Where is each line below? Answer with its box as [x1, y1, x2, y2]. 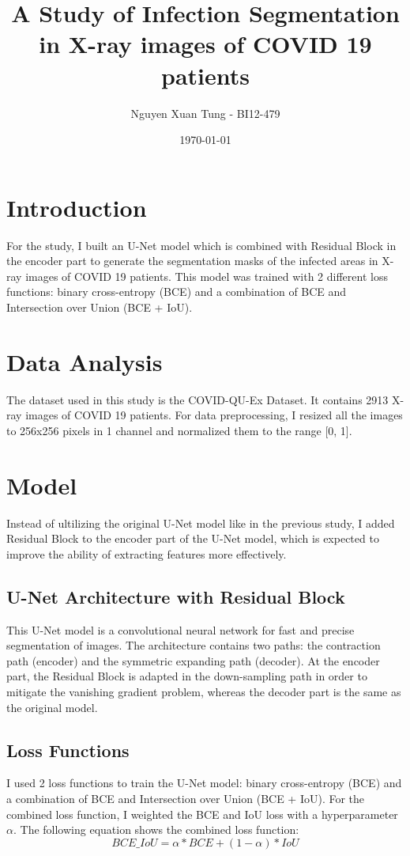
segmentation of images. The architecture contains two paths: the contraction [6, 637, 381, 653]
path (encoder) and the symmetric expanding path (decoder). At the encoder [6, 652, 380, 669]
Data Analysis [6, 345, 163, 377]
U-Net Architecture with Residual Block [6, 584, 345, 608]
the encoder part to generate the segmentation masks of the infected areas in [6, 252, 378, 269]
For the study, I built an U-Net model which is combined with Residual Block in [6, 237, 397, 253]
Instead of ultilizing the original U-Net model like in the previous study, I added [6, 514, 395, 531]
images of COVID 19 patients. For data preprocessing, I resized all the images [25, 407, 403, 423]
